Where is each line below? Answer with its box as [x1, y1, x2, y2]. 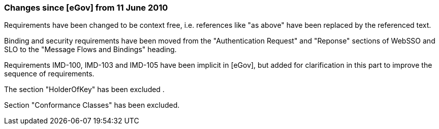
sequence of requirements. [4, 69, 95, 78]
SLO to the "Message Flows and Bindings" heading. [4, 45, 177, 54]
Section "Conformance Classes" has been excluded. [4, 101, 180, 110]
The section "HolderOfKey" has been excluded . [4, 85, 165, 94]
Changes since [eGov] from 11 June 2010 [4, 3, 168, 13]
